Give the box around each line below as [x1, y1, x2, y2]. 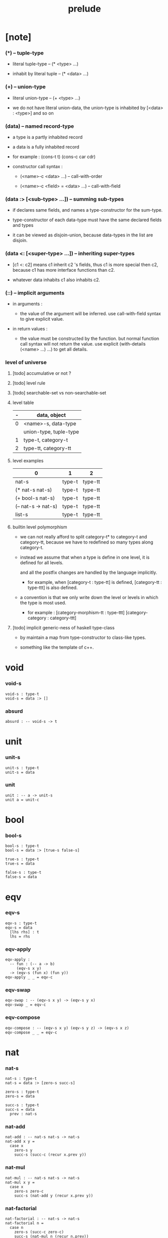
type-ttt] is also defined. [27, 584, 78, 591]
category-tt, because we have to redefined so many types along [20, 539, 153, 546]
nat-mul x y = [5, 1180, 35, 1185]
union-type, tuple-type [23, 428, 79, 435]
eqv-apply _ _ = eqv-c [5, 975, 53, 980]
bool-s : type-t [5, 844, 39, 849]
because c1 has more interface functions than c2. [12, 267, 115, 273]
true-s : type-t [5, 857, 39, 862]
